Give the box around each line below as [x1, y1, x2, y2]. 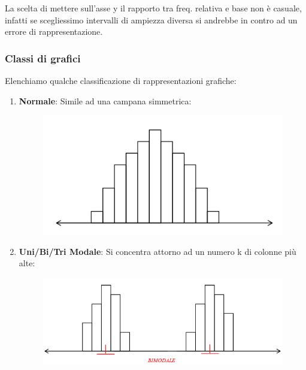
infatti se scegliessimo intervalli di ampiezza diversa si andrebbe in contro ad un [5, 13, 298, 26]
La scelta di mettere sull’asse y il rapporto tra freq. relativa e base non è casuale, [5, 2, 302, 14]
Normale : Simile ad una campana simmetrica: [19, 94, 192, 107]
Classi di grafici [5, 50, 81, 65]
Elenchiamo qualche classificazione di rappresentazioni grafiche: [5, 74, 237, 86]
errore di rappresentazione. [5, 25, 103, 38]
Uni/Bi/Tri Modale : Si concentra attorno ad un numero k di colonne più [19, 245, 296, 257]
